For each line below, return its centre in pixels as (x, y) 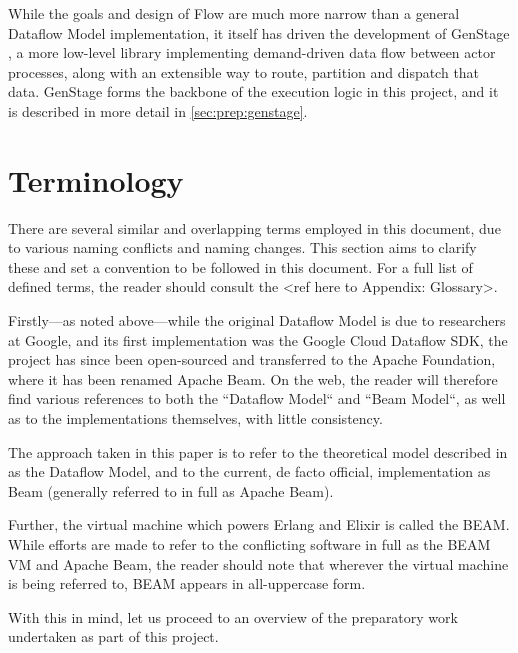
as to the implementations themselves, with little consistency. (195, 418)
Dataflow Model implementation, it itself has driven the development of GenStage (259, 32)
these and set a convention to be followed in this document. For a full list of (240, 266)
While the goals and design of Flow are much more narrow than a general (234, 13)
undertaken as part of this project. (113, 636)
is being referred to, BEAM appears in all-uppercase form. (187, 583)
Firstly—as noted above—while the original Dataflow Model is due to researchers (257, 320)
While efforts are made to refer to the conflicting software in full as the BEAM (249, 544)
